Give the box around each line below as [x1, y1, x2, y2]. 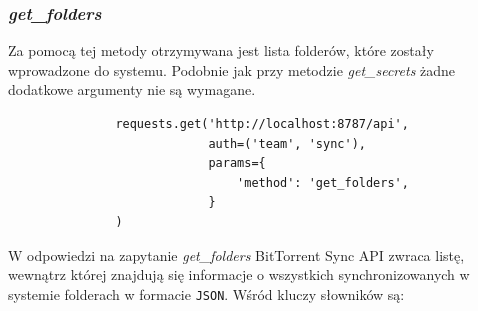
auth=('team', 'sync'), [208, 136, 366, 151]
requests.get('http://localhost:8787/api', [115, 117, 409, 131]
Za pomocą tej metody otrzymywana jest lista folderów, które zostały [8, 40, 434, 61]
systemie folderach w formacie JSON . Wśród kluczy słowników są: [8, 283, 405, 304]
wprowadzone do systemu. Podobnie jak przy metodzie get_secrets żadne [8, 59, 456, 80]
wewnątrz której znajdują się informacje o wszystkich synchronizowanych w [8, 264, 470, 285]
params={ [208, 156, 266, 171]
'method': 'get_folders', [237, 175, 409, 190]
